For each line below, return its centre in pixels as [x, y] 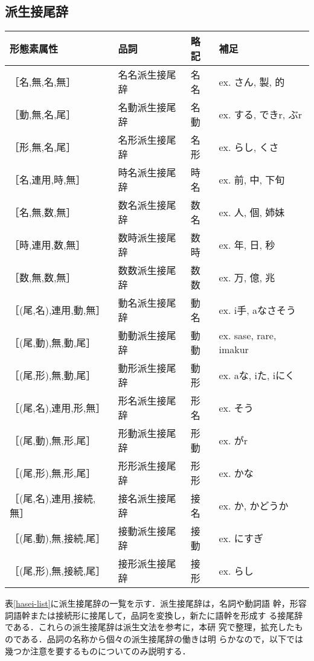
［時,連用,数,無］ [48, 245]
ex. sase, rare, [248, 336]
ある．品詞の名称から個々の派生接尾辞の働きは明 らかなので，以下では [162, 638]
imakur [234, 350]
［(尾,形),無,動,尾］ [53, 375]
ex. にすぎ [241, 538]
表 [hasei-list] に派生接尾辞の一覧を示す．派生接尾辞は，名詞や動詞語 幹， [147, 603]
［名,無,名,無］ [43, 82]
